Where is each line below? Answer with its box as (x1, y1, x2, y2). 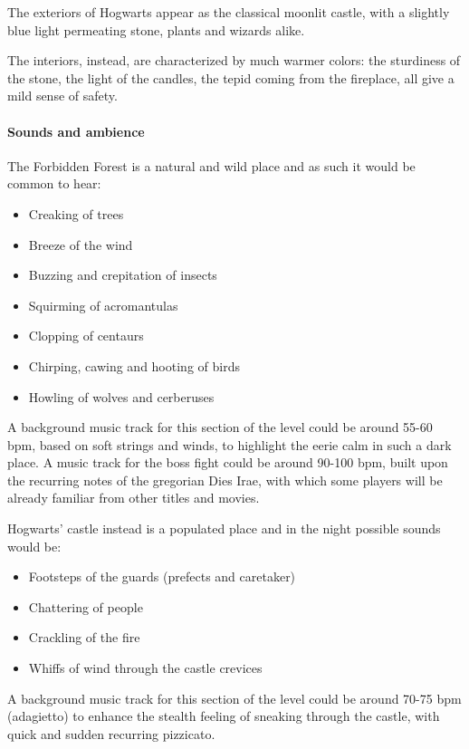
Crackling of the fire (28, 628, 140, 647)
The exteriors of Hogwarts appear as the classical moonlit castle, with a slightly (7, 3, 450, 21)
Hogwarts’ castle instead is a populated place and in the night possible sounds (7, 519, 441, 538)
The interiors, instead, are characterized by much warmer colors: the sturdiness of (7, 51, 461, 70)
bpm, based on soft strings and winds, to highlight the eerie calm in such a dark (7, 435, 452, 454)
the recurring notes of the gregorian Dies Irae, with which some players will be (7, 470, 443, 489)
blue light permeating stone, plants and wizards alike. (7, 20, 305, 39)
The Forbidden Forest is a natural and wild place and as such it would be (7, 156, 416, 175)
